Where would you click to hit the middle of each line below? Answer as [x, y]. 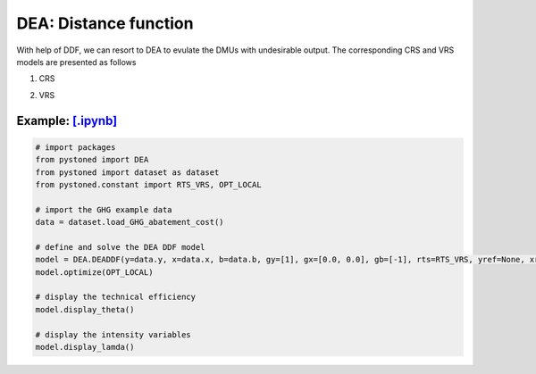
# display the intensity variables [113, 334]
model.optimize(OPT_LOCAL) [94, 272]
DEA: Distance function [105, 23]
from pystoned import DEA [92, 160]
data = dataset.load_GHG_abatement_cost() [130, 222]
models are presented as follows [76, 62]
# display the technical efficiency [116, 297]
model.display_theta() [85, 309]
